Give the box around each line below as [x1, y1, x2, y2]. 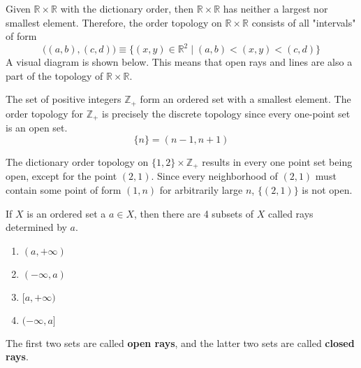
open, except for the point [6, 169, 117, 183]
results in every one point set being [202, 154, 353, 169]
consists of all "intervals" [251, 15, 356, 29]
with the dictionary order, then [60, 1, 193, 15]
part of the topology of [6, 68, 103, 83]
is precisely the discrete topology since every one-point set [102, 106, 351, 120]
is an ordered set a [27, 206, 106, 220]
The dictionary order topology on [6, 154, 149, 169]
